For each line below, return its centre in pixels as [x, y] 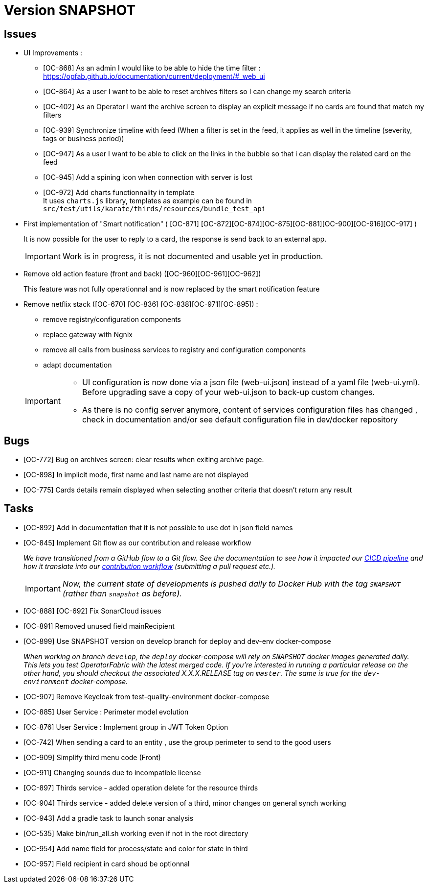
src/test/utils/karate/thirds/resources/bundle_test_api [155, 209]
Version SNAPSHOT [70, 10]
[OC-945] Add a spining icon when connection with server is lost [148, 177]
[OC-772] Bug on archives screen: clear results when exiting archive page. [144, 460]
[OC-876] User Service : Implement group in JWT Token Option [126, 727]
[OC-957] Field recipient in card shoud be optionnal [107, 863]
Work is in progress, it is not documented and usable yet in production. [193, 257]
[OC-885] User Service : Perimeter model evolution [106, 712]
